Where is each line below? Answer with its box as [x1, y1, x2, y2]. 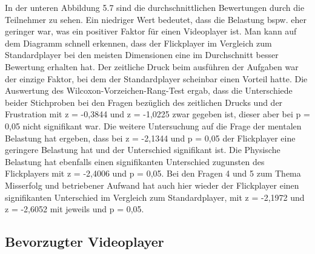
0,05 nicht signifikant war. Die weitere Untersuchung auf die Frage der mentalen [5, 119, 302, 132]
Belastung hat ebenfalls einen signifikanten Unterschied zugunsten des [5, 155, 265, 168]
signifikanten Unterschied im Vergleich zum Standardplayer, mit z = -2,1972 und [5, 190, 305, 203]
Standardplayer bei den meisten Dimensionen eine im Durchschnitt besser [5, 48, 279, 61]
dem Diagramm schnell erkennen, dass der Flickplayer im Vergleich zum [5, 36, 272, 49]
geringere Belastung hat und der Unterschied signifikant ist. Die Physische [5, 143, 280, 156]
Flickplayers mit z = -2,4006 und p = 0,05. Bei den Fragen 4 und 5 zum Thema [5, 167, 301, 180]
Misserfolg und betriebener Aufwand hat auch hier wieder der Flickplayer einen [5, 178, 299, 191]
